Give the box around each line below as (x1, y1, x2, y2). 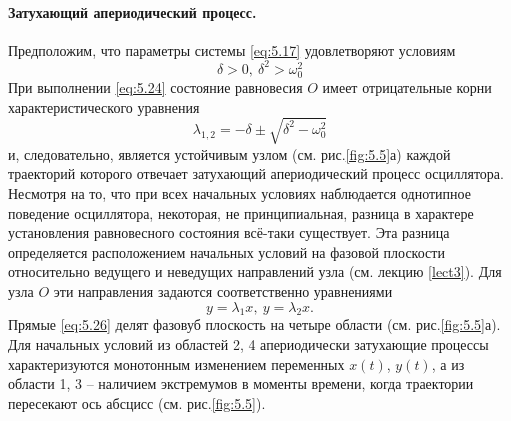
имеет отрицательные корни (322, 77, 492, 98)
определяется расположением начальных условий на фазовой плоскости (8, 241, 445, 262)
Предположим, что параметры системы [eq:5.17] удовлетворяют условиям (8, 39, 456, 60)
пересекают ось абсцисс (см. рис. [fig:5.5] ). (8, 392, 266, 413)
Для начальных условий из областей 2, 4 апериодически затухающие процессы (8, 333, 489, 354)
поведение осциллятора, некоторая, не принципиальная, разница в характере (8, 202, 474, 223)
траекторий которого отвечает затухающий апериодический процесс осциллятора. (8, 163, 504, 184)
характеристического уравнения (8, 96, 200, 117)
